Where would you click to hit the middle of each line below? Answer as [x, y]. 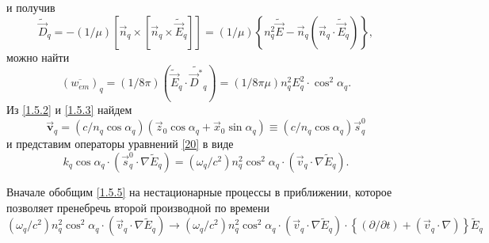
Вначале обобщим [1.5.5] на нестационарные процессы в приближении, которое [199, 192]
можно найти [38, 57]
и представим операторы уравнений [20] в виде [120, 144]
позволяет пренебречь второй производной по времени [138, 207]
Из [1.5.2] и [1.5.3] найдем [69, 110]
